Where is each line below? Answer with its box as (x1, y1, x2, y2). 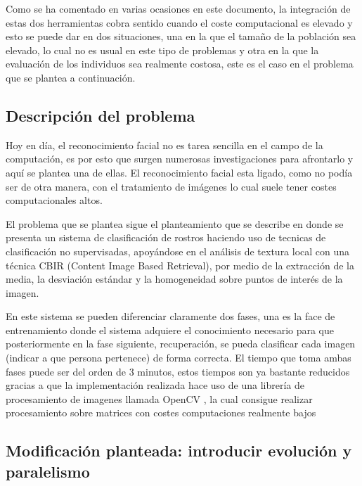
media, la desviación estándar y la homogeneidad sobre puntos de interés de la (6, 271, 343, 286)
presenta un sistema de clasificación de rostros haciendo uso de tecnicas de (6, 230, 326, 245)
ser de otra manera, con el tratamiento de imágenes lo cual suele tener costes (6, 179, 337, 193)
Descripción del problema (6, 104, 195, 126)
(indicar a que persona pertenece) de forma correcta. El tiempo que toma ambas (6, 350, 351, 365)
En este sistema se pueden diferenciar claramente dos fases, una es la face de (6, 309, 335, 324)
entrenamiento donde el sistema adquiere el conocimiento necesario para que (6, 322, 335, 337)
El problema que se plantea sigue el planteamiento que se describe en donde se (6, 216, 344, 231)
